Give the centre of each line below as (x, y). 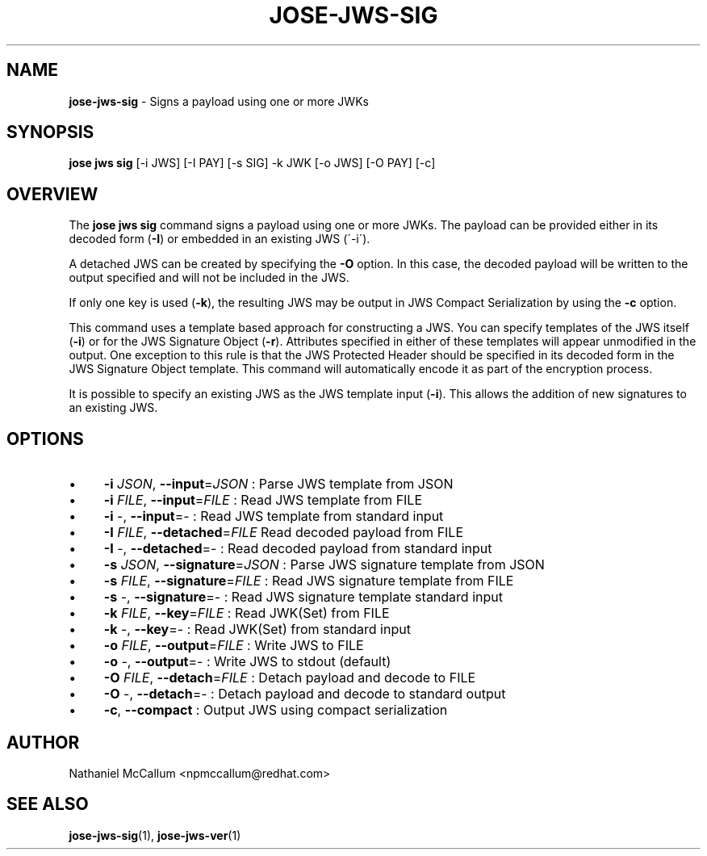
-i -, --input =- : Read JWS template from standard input (274, 516)
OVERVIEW (52, 194)
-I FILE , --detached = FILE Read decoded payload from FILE (284, 533)
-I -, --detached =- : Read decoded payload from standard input (298, 549)
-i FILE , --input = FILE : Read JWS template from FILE (263, 500)
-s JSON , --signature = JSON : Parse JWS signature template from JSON (324, 565)
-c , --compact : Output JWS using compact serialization (276, 710)
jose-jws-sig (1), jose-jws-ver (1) (155, 835)
